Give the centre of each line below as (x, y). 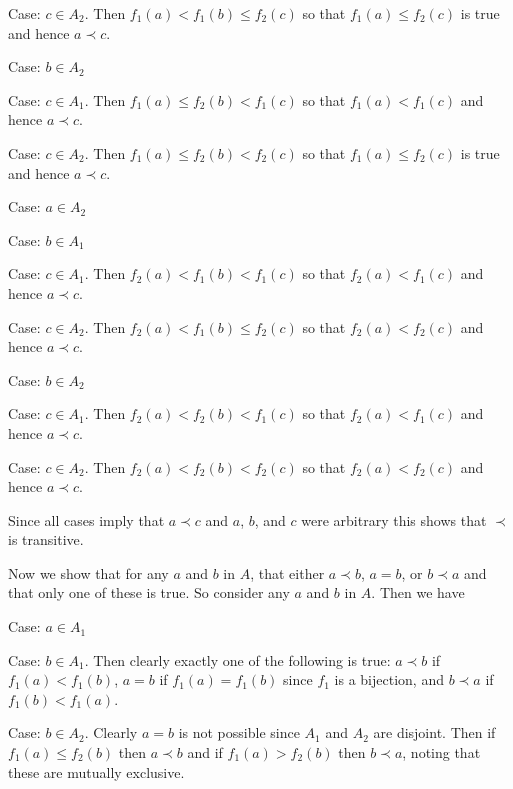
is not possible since (239, 732)
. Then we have (418, 592)
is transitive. (46, 539)
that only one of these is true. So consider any (149, 592)
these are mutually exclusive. (96, 771)
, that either (287, 572)
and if (205, 752)
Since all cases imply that (86, 519)
